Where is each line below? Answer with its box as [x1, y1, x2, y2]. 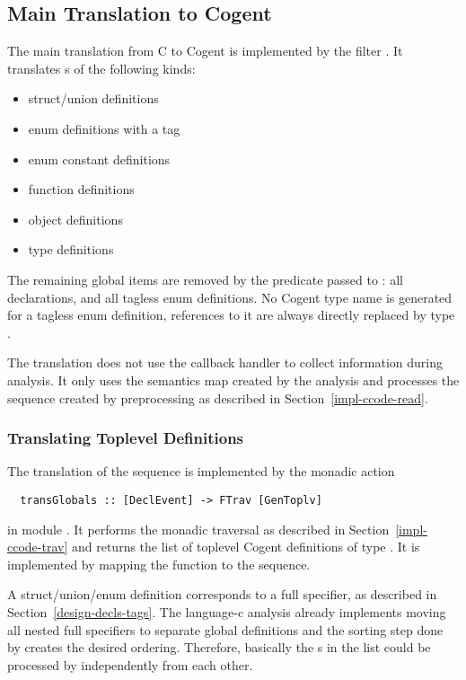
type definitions [28, 240, 114, 259]
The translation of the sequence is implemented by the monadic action [7, 462, 395, 481]
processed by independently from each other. [7, 655, 253, 674]
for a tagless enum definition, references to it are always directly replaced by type [7, 305, 455, 324]
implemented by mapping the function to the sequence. [7, 554, 311, 573]
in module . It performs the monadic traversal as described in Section [7, 519, 390, 538]
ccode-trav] [7, 537, 68, 556]
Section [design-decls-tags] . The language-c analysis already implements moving [7, 602, 446, 621]
